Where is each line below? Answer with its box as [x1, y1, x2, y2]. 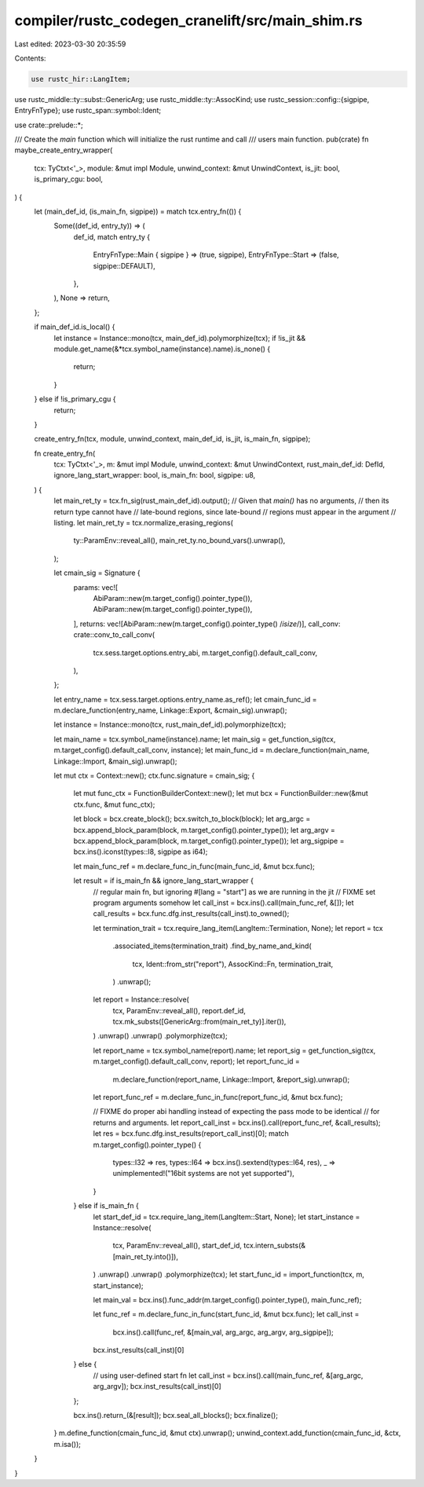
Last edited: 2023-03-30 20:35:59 [14, 39, 126, 49]
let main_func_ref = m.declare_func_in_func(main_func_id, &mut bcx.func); [73, 861, 316, 871]
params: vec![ [73, 582, 119, 592]
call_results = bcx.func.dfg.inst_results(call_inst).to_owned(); [93, 909, 290, 918]
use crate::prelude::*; [14, 120, 84, 130]
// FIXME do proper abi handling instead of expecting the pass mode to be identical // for [93, 1107, 380, 1116]
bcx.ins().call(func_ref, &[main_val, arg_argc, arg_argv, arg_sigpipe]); [112, 1328, 334, 1337]
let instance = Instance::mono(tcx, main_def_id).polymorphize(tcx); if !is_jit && [53, 333, 306, 342]
